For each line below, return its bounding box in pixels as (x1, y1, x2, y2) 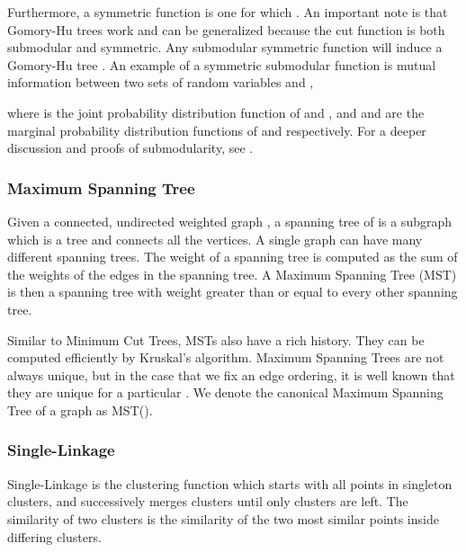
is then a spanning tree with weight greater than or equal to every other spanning (7, 282, 458, 301)
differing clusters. (7, 527, 102, 546)
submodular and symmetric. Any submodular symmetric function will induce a (7, 38, 443, 57)
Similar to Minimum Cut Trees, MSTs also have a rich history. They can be (7, 330, 425, 349)
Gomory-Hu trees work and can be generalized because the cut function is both (7, 20, 445, 39)
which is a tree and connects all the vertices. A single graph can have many (7, 229, 423, 248)
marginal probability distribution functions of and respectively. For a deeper (7, 120, 426, 139)
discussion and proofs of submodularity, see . (7, 138, 254, 157)
